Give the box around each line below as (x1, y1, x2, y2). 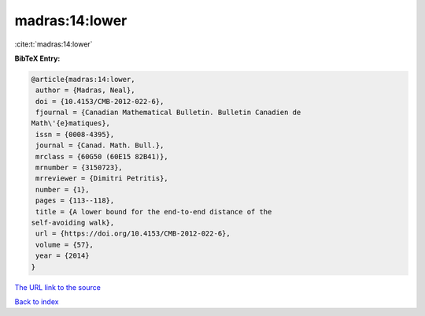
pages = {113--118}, (35, 196, 115, 205)
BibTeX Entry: (14, 54, 61, 63)
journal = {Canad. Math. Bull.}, (35, 141, 164, 150)
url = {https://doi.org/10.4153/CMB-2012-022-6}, (35, 229, 231, 238)
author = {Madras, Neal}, (35, 86, 135, 95)
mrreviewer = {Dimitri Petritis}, (35, 174, 168, 183)
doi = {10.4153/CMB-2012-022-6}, (35, 97, 164, 106)
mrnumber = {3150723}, (35, 163, 124, 173)
